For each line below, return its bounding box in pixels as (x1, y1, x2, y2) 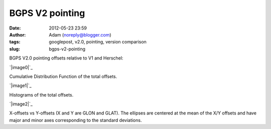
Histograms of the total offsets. (9, 91, 74, 97)
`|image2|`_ (9, 101, 33, 107)
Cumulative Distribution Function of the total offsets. (9, 73, 117, 79)
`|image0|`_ (9, 64, 33, 70)
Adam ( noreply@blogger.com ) (49, 31, 111, 37)
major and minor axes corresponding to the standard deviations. (9, 117, 142, 123)
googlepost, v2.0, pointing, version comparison (49, 39, 147, 45)
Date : (9, 25, 21, 31)
